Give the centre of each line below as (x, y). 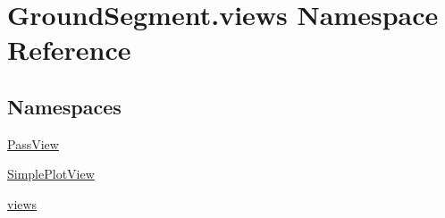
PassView (33, 143)
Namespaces (64, 106)
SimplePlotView (51, 174)
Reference (69, 50)
